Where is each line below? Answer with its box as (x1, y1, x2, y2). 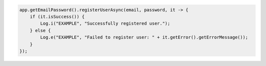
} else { (30, 28, 51, 33)
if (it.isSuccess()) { (30, 14, 85, 19)
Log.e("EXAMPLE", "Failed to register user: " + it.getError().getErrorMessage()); (40, 34, 248, 40)
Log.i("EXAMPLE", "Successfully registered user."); (40, 21, 170, 27)
